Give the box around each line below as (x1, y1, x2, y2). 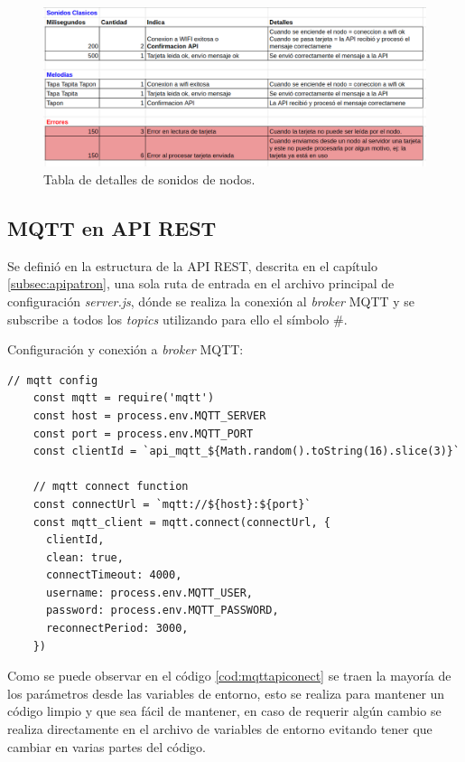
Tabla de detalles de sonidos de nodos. (43, 169, 256, 188)
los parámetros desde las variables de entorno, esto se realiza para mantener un (7, 683, 445, 702)
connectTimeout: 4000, (45, 569, 182, 582)
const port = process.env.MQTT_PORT (33, 427, 254, 440)
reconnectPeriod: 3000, (45, 622, 189, 635)
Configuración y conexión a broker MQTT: (7, 340, 244, 359)
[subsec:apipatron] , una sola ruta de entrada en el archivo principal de (7, 274, 395, 293)
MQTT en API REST (7, 213, 217, 241)
